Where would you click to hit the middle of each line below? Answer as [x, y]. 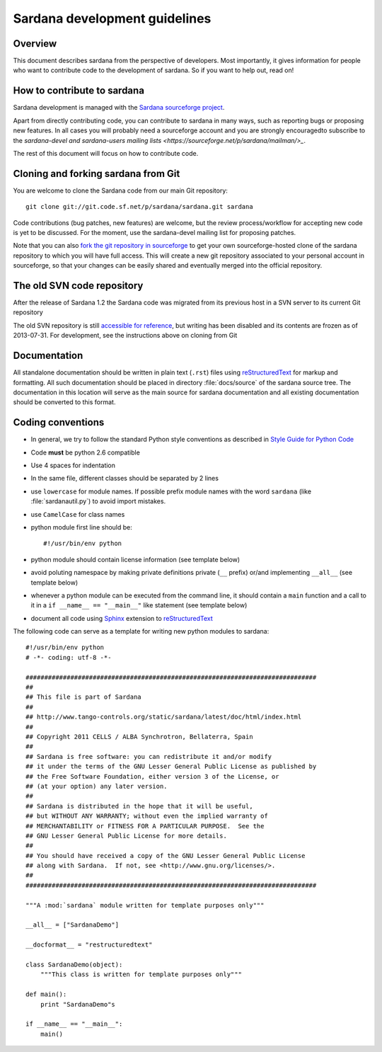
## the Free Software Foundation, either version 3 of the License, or [152, 776]
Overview [35, 44]
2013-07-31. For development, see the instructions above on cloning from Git [125, 336]
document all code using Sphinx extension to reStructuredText [122, 618]
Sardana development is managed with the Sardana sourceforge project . [119, 108]
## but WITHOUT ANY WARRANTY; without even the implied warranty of [147, 816]
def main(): [46, 994]
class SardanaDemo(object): [74, 964]
